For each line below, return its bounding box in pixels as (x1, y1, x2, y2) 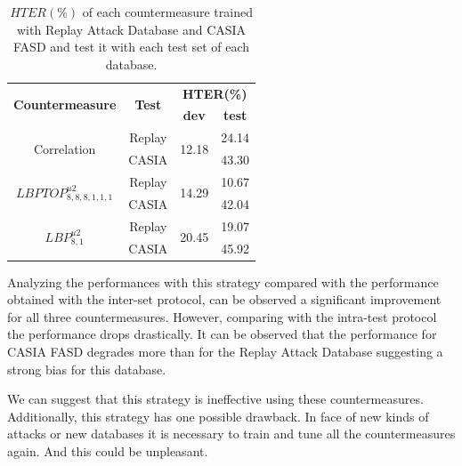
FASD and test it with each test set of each (13, 37, 250, 56)
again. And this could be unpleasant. (7, 441, 208, 460)
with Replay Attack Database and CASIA (16, 20, 247, 38)
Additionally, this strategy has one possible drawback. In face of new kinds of (7, 406, 429, 425)
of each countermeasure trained (82, 3, 253, 20)
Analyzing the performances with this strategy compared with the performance (7, 272, 439, 291)
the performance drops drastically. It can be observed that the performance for (7, 325, 437, 343)
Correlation (34, 139, 96, 157)
